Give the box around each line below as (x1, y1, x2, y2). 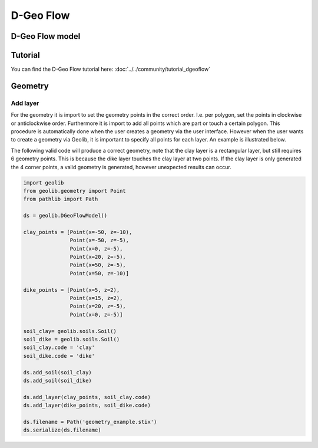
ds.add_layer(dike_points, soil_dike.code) (23, 402, 151, 409)
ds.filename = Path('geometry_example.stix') (23, 419, 157, 425)
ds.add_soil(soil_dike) (23, 377, 92, 384)
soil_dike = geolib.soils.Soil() (23, 336, 120, 342)
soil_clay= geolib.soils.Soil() (23, 328, 117, 334)
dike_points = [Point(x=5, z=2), (23, 286, 120, 293)
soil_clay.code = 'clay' (23, 344, 95, 351)
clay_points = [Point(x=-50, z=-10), (23, 229, 132, 235)
